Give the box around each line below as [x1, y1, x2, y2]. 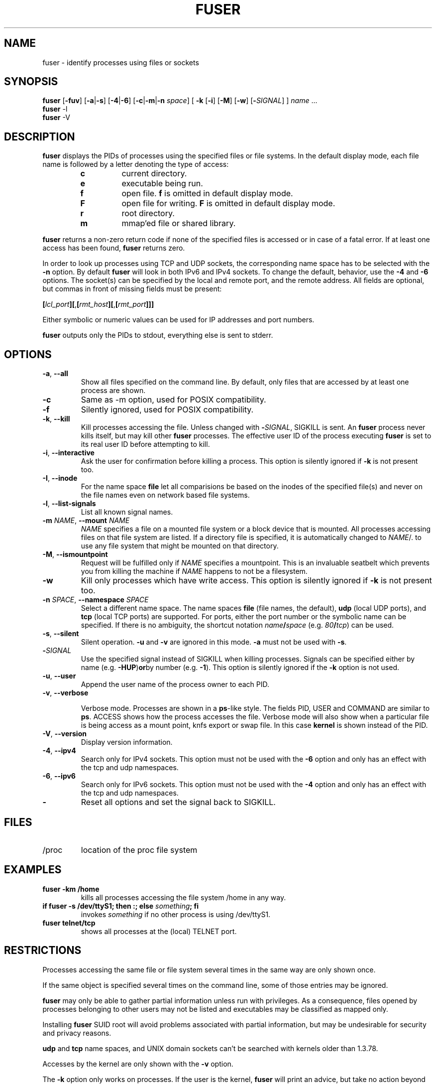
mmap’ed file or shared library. [121, 218, 236, 229]
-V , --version [42, 729, 87, 738]
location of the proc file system [81, 844, 198, 855]
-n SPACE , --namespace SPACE [42, 595, 149, 604]
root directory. [121, 208, 175, 219]
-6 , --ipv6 [42, 772, 76, 781]
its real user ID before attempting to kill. [81, 440, 210, 449]
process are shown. [81, 386, 146, 395]
